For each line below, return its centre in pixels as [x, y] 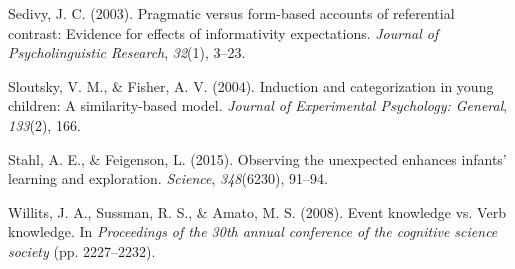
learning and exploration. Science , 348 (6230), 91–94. [168, 178]
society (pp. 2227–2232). [82, 250]
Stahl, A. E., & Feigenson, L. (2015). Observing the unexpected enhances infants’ [257, 158]
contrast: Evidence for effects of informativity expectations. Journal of [223, 32]
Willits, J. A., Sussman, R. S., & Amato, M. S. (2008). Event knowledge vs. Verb [257, 211]
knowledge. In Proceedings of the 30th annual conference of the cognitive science [253, 231]
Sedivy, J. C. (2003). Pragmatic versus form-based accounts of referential [231, 13]
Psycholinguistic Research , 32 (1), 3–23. [127, 52]
